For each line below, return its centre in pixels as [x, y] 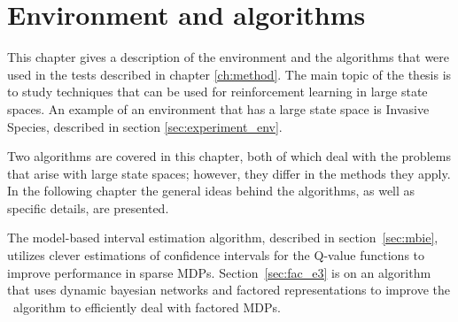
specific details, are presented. [88, 207]
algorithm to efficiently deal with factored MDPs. [147, 307]
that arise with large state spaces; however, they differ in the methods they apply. [229, 173]
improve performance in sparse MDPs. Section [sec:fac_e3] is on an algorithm [219, 272]
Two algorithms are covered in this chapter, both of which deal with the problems [229, 156]
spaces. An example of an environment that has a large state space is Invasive [218, 108]
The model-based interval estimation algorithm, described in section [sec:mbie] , [223, 238]
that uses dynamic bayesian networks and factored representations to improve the [229, 290]
